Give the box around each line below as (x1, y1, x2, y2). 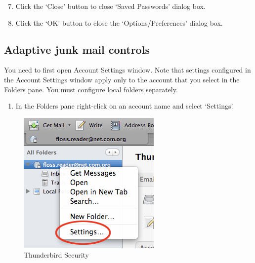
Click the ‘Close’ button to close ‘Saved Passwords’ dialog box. (15, 1, 206, 11)
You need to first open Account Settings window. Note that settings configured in (4, 65, 251, 75)
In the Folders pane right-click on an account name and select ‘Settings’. (15, 101, 234, 111)
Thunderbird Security (24, 250, 89, 260)
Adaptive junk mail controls (4, 41, 150, 57)
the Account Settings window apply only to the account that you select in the (4, 74, 240, 84)
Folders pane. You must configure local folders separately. (4, 84, 178, 94)
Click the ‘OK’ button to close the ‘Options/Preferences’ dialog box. (15, 17, 223, 28)
